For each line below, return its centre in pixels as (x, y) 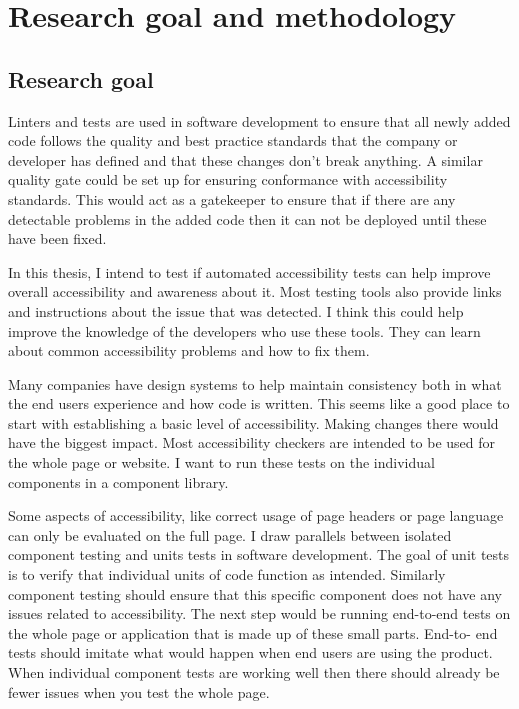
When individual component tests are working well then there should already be (254, 672)
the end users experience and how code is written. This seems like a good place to (259, 403)
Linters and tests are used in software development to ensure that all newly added (259, 120)
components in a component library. (118, 481)
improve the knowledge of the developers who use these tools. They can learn (244, 330)
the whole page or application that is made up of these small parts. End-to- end (253, 632)
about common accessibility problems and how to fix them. (189, 350)
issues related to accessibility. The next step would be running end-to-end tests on (259, 613)
